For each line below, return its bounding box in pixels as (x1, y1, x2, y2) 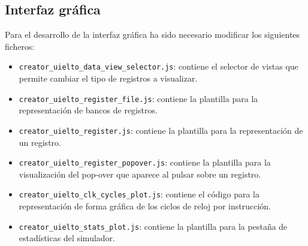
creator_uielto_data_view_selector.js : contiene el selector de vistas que (19, 60, 298, 73)
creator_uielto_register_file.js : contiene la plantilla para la (19, 92, 258, 104)
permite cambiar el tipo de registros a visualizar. (19, 72, 198, 85)
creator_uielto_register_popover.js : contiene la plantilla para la (19, 156, 271, 169)
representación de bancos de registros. (19, 104, 158, 116)
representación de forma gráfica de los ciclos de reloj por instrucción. (19, 200, 271, 212)
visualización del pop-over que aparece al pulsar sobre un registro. (19, 167, 261, 180)
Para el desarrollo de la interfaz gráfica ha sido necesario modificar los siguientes (5, 28, 300, 41)
